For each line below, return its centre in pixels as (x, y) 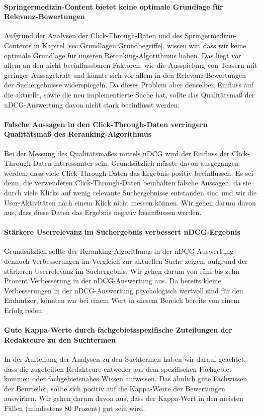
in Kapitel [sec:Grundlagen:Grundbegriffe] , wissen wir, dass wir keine (140, 45)
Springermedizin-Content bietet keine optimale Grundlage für (114, 6)
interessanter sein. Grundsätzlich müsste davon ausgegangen (146, 163)
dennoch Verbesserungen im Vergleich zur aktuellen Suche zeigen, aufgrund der (126, 261)
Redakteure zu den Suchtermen (60, 339)
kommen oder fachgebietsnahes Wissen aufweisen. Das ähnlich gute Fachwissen (126, 379)
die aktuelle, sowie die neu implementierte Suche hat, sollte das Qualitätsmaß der (129, 94)
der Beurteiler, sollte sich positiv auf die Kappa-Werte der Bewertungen (115, 388)
